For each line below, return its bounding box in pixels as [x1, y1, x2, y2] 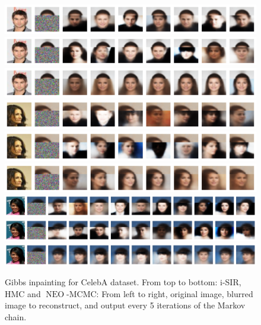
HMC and [5, 287, 41, 299]
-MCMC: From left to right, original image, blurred [66, 287, 253, 299]
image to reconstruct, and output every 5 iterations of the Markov [5, 299, 246, 311]
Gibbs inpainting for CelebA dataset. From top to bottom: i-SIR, [5, 276, 241, 288]
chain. [5, 310, 27, 323]
